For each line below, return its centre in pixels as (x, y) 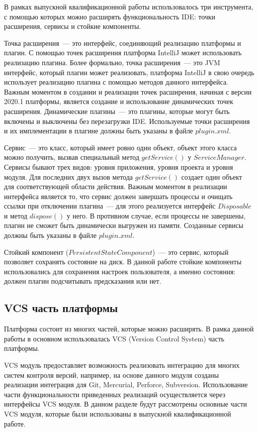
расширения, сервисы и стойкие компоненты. (73, 26)
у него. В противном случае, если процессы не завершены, (156, 215)
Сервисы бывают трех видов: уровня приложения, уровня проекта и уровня (119, 166)
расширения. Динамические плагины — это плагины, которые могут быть (117, 111)
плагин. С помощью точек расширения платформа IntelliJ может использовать (123, 53)
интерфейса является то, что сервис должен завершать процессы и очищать (118, 196)
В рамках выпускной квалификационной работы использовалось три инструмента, (129, 6)
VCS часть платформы (61, 308)
